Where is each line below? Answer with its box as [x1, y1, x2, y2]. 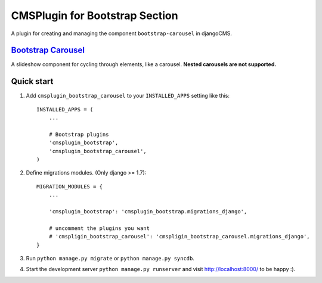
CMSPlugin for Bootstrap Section [11, 9, 178, 22]
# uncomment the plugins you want [48, 225, 150, 232]
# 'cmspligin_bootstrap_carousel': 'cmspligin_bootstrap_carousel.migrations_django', [48, 233, 310, 240]
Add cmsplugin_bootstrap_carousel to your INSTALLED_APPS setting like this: [26, 92, 230, 99]
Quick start [11, 76, 54, 86]
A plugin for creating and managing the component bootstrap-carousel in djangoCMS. [11, 30, 233, 37]
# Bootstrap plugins [48, 131, 109, 138]
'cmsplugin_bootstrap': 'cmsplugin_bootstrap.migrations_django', [48, 209, 247, 215]
